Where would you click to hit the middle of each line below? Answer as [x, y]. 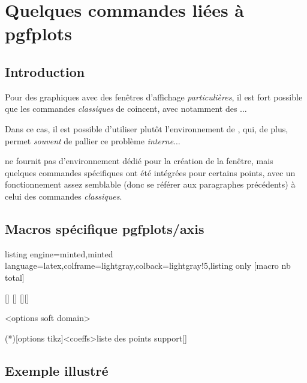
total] [15, 277]
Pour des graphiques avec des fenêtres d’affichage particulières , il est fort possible [154, 97]
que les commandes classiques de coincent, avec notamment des [121, 109]
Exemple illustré [57, 370]
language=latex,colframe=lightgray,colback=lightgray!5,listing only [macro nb [148, 265]
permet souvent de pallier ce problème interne [89, 140]
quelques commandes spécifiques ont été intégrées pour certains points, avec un [150, 172]
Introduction [45, 71]
